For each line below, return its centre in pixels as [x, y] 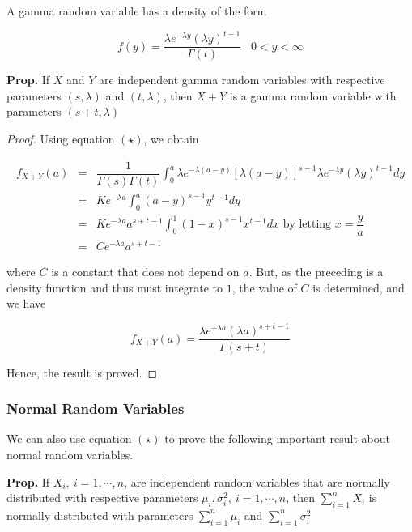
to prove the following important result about [278, 438]
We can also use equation [69, 438]
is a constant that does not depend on [145, 272]
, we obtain [171, 138]
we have [26, 303]
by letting [307, 225]
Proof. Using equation [61, 138]
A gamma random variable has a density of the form [137, 11]
